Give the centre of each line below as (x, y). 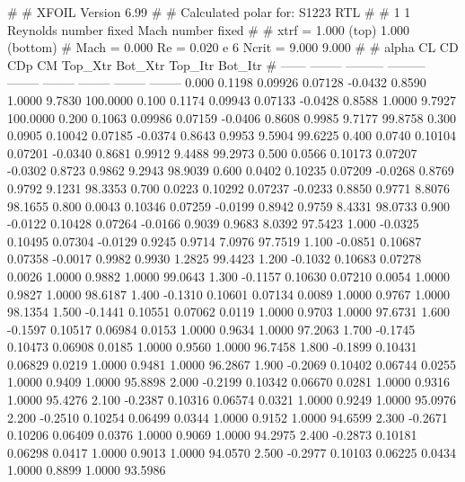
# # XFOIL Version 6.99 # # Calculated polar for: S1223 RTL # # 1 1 (209, 12)
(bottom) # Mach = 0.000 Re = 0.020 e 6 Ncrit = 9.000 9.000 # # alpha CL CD (233, 47)
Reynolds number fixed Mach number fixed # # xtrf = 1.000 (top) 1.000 (209, 29)
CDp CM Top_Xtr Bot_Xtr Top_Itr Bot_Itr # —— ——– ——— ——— (216, 64)
